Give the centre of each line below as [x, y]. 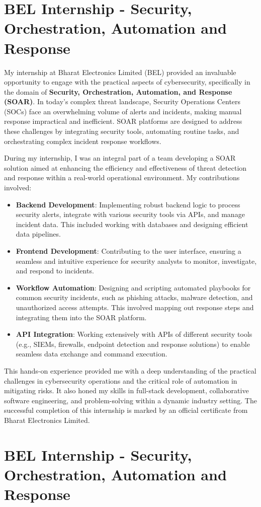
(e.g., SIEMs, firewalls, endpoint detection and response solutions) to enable [133, 344]
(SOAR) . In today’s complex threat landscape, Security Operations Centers [122, 101]
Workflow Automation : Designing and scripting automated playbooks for [133, 287]
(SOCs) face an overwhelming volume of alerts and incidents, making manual [123, 111]
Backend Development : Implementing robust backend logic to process [128, 204]
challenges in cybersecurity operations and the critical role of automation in [121, 380]
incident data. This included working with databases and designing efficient [132, 224]
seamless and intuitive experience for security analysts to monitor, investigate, [136, 261]
